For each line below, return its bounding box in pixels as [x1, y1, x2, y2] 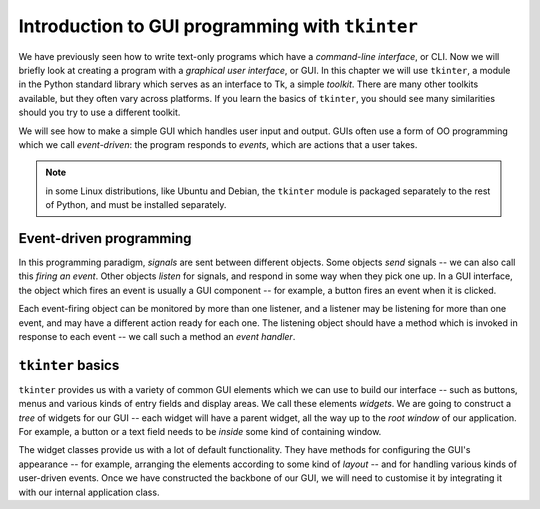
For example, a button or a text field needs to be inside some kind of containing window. [18, 426, 382, 437]
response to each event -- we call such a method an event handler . [18, 330, 296, 342]
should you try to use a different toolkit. [18, 106, 181, 119]
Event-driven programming [18, 230, 192, 247]
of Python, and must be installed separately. [45, 199, 227, 211]
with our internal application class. [18, 486, 160, 498]
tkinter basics [18, 356, 120, 374]
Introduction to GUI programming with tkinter [18, 15, 419, 37]
